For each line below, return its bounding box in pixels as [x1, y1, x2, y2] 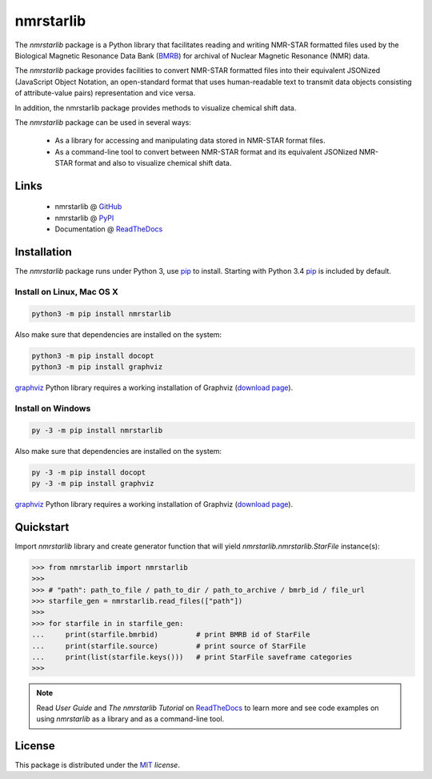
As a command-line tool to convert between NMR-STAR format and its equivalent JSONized [54, 147, 358, 156]
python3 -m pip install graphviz [31, 363, 163, 371]
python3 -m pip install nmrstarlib [31, 309, 171, 318]
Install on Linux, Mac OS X [14, 286, 119, 297]
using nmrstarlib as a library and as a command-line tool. [36, 714, 225, 724]
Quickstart [14, 520, 70, 534]
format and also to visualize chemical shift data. [74, 159, 232, 168]
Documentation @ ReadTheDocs [54, 224, 163, 234]
